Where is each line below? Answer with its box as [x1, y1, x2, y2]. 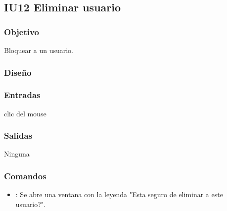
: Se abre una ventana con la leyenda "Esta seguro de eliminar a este [15, 189, 223, 200]
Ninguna [4, 149, 30, 159]
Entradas [4, 89, 41, 101]
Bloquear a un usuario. [4, 45, 73, 55]
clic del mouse [4, 108, 46, 118]
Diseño [4, 66, 32, 78]
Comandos [4, 169, 46, 182]
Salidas [4, 129, 33, 142]
